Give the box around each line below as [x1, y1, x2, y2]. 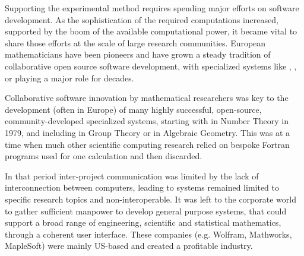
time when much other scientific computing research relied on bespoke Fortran [5, 138, 290, 150]
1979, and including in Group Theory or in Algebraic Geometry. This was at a [5, 126, 290, 138]
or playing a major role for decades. [5, 71, 134, 84]
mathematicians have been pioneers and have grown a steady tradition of [5, 48, 271, 61]
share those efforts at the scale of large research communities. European [5, 36, 266, 49]
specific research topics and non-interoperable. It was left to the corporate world [5, 192, 296, 205]
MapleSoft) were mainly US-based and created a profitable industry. [5, 239, 253, 252]
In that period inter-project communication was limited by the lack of [5, 169, 259, 182]
